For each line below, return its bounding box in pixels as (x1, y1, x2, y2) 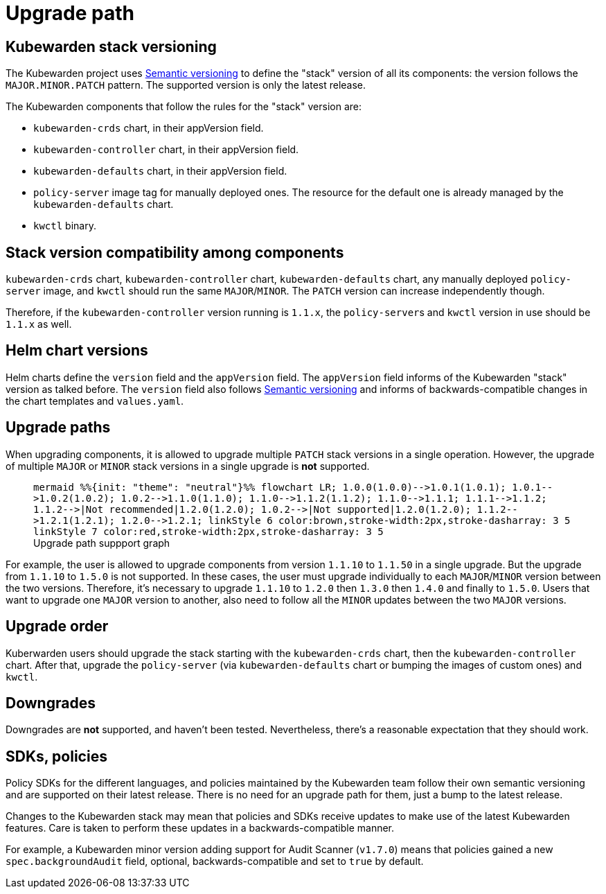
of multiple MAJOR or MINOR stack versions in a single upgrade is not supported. (6, 459, 370, 472)
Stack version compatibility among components (6, 243, 344, 261)
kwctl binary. (33, 220, 96, 232)
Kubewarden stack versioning (6, 37, 217, 55)
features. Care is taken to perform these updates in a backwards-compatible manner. (6, 822, 395, 834)
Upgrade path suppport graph (33, 536, 170, 549)
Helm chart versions (6, 342, 148, 360)
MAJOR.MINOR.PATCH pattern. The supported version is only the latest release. (6, 79, 366, 91)
